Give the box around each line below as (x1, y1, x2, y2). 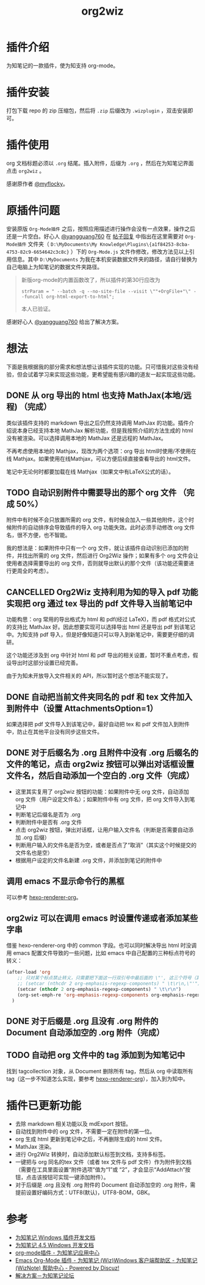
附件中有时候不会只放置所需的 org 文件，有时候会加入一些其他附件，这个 (6, 516, 189, 524)
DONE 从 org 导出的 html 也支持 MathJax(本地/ (6, 391, 184, 401)
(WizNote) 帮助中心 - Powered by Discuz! (15, 1264, 120, 1272)
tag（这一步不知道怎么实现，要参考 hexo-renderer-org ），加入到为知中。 (6, 1075, 189, 1082)
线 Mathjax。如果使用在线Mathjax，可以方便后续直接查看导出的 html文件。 (6, 455, 194, 462)
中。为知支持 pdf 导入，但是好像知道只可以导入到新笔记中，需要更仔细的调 (6, 631, 195, 638)
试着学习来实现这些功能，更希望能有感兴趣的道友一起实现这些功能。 (27, 370, 199, 378)
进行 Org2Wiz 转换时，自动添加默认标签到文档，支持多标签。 (15, 1150, 169, 1157)
